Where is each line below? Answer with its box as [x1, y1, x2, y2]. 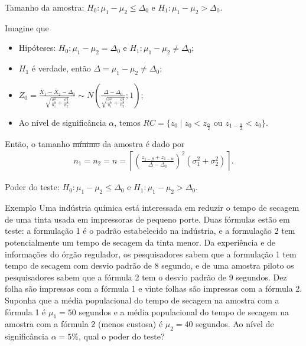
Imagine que [5, 21, 49, 34]
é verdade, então [31, 62, 91, 74]
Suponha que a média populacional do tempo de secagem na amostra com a [5, 293, 279, 306]
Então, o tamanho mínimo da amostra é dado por [5, 137, 185, 149]
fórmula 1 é [5, 305, 46, 318]
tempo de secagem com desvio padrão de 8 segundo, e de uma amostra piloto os [5, 259, 294, 272]
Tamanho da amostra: [5, 1, 84, 13]
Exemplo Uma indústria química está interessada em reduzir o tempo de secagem [5, 201, 300, 214]
